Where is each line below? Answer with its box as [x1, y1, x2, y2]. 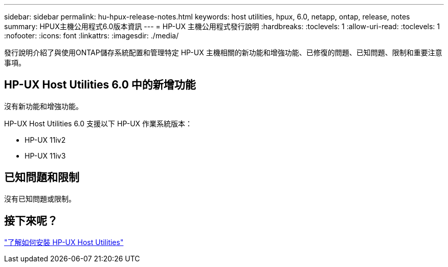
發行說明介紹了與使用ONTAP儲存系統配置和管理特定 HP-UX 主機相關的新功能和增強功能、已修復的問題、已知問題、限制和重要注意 [4, 48, 442, 57]
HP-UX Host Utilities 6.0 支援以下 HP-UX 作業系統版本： [4, 119, 193, 128]
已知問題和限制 [4, 171, 79, 184]
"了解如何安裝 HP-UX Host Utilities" [4, 237, 124, 247]
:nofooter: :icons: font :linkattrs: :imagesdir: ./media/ [4, 31, 179, 40]
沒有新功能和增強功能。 [4, 101, 83, 110]
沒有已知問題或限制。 [4, 194, 76, 203]
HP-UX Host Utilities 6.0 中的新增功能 [4, 78, 196, 92]
